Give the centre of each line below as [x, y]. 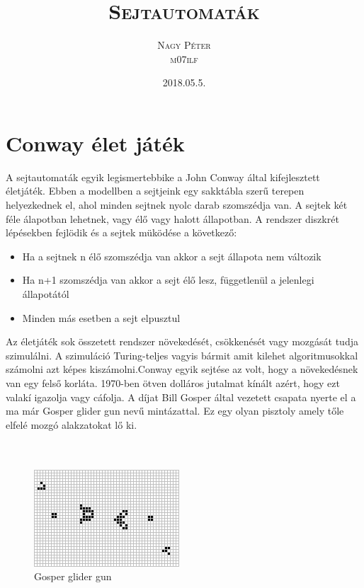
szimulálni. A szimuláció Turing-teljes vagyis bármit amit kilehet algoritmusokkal [182, 355]
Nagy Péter [184, 45]
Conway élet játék [95, 143]
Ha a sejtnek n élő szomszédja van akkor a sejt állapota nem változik [172, 256]
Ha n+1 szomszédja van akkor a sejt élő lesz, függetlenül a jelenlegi [168, 280]
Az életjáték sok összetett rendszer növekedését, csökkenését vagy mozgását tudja [182, 341]
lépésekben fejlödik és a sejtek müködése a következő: [121, 232]
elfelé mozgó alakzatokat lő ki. [72, 424]
